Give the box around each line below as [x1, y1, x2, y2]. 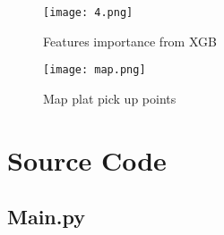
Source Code [7, 141, 167, 178]
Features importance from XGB [43, 31, 217, 50]
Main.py [7, 203, 85, 231]
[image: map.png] [43, 63, 146, 77]
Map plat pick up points [43, 88, 177, 107]
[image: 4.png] [43, 6, 134, 19]
